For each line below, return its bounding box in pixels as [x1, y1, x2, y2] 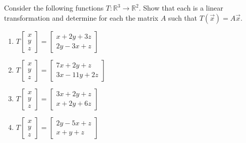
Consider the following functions [4, 3, 104, 13]
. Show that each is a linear [139, 3, 223, 13]
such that [168, 12, 198, 23]
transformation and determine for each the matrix [4, 12, 158, 23]
